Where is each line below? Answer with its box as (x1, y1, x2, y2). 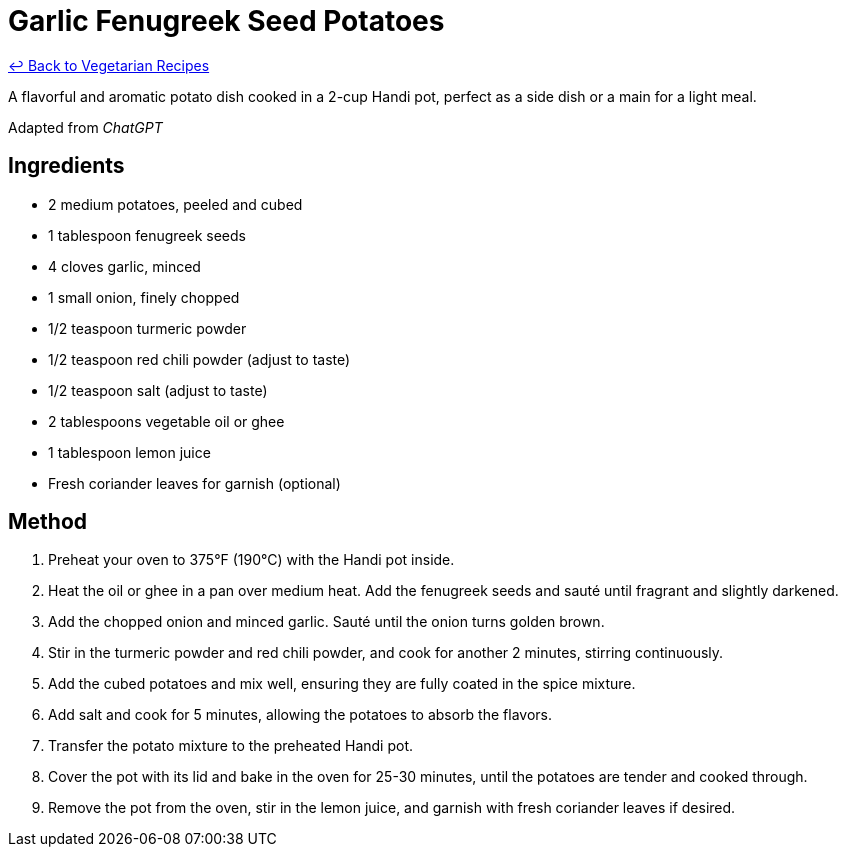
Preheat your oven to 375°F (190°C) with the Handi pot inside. (48, 551, 455, 569)
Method (8, 509, 88, 535)
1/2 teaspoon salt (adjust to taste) (48, 381, 268, 399)
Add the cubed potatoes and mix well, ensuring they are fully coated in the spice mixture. (48, 675, 636, 693)
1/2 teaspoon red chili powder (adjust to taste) (48, 350, 351, 368)
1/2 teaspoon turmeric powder (48, 319, 247, 337)
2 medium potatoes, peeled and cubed (48, 195, 303, 213)
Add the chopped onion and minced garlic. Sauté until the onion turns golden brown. (48, 613, 605, 631)
